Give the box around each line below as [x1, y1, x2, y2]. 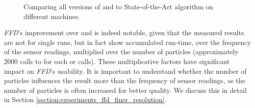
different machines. [24, 11, 80, 21]
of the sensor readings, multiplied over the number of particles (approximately [4, 46, 239, 57]
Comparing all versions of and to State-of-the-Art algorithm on [24, 1, 213, 11]
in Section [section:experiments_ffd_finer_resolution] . [4, 94, 167, 105]
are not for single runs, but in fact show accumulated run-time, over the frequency [4, 37, 251, 47]
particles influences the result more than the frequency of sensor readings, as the [4, 75, 246, 86]
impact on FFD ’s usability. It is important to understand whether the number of [4, 65, 247, 76]
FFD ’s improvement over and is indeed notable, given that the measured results [4, 27, 244, 38]
